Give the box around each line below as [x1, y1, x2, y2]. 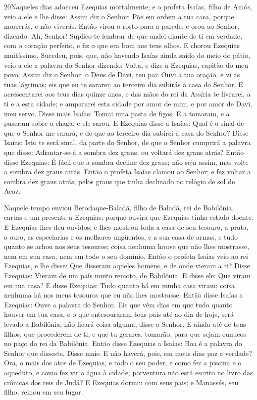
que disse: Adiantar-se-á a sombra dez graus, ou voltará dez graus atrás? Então [4, 147, 244, 157]
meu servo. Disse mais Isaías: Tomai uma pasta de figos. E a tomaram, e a [4, 108, 230, 118]
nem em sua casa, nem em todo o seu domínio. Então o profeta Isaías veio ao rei [4, 250, 248, 261]
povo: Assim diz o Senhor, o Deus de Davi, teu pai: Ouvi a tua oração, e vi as [4, 69, 240, 80]
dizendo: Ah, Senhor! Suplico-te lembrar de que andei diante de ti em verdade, [4, 30, 242, 41]
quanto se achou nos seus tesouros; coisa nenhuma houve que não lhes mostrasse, [4, 241, 250, 251]
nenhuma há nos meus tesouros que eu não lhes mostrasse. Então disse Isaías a [4, 290, 243, 300]
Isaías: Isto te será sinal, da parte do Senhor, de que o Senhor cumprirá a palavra [4, 137, 251, 148]
